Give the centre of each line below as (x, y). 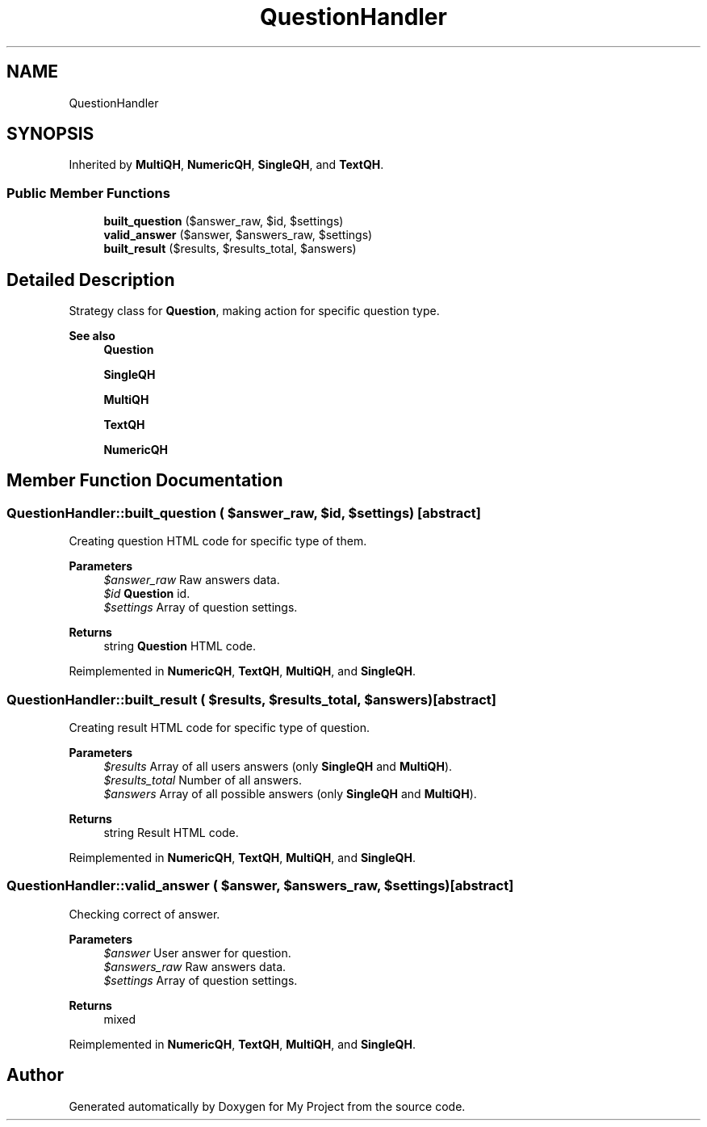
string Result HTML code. (171, 833)
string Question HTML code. (180, 646)
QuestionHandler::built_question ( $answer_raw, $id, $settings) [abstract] (244, 513)
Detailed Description (91, 280)
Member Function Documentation (145, 481)
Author (35, 1075)
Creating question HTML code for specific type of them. (218, 541)
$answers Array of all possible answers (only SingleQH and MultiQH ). (290, 794)
